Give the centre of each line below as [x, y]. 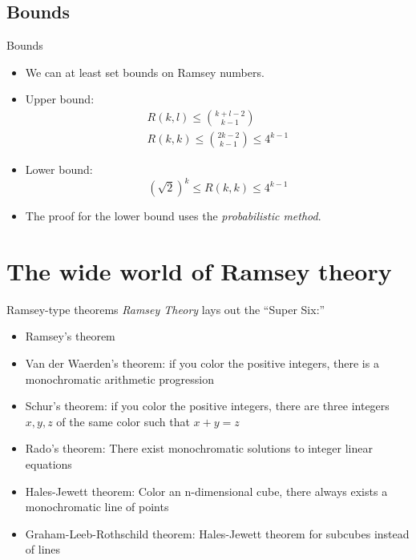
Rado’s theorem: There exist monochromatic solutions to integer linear [199, 448]
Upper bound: [60, 99]
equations [48, 464]
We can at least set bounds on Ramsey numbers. [145, 72]
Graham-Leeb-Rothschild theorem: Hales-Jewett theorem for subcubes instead [217, 533]
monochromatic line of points [97, 507]
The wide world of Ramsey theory [199, 270]
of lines [43, 549]
